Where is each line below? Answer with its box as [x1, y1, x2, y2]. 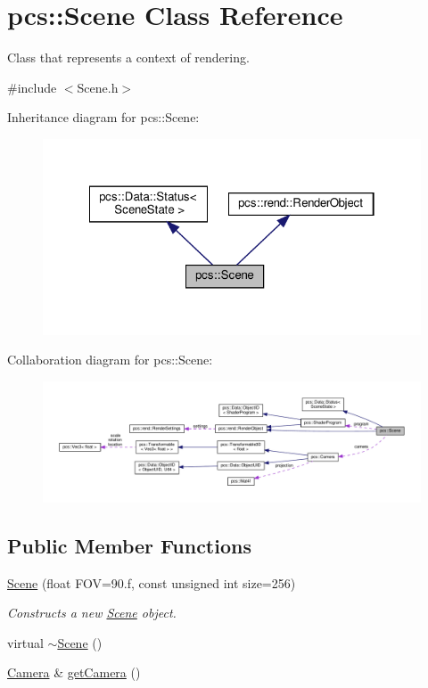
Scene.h [77, 78, 119, 96]
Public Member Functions [7, 531, 251, 559]
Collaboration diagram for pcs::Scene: [7, 350, 213, 369]
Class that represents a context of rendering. [7, 48, 250, 67]
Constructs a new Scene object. [7, 603, 177, 622]
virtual [7, 633, 44, 651]
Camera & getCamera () [7, 663, 141, 682]
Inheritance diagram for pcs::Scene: [7, 108, 200, 127]
